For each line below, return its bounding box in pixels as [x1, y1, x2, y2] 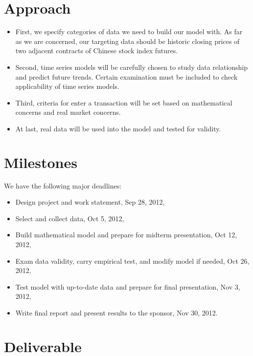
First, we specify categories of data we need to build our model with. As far [15, 26, 243, 37]
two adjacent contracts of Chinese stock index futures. [15, 45, 178, 56]
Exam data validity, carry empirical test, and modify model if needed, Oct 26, [15, 255, 250, 266]
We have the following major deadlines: [4, 180, 122, 190]
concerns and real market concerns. [15, 107, 121, 117]
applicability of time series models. [15, 81, 119, 91]
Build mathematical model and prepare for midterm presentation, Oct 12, [15, 230, 237, 240]
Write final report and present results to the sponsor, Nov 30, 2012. [15, 307, 218, 317]
